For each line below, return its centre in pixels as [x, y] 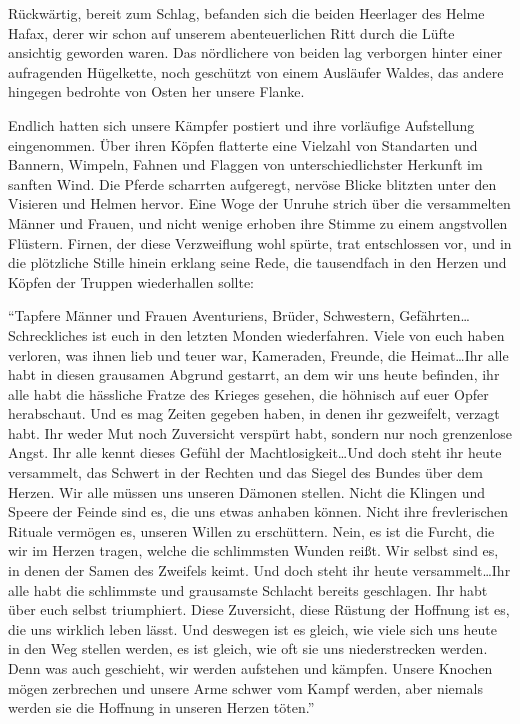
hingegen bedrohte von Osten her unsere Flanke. [156, 91]
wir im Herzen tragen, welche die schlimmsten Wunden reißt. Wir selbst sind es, [253, 550]
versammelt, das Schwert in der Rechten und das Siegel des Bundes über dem [245, 472]
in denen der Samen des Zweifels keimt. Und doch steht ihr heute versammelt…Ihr [259, 570]
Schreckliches [48, 334]
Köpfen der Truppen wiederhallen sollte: [131, 281]
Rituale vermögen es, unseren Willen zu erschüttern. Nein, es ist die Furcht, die [251, 530]
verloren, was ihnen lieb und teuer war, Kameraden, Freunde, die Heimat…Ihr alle [258, 354]
